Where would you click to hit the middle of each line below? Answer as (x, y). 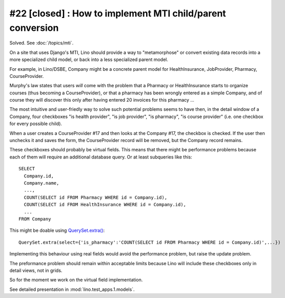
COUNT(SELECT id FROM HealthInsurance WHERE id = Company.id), (105, 205)
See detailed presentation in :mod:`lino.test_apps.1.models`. (72, 289)
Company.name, (42, 183)
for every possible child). (36, 124)
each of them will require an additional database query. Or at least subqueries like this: (101, 157)
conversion (34, 28)
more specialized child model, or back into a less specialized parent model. (89, 59)
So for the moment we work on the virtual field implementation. (76, 280)
